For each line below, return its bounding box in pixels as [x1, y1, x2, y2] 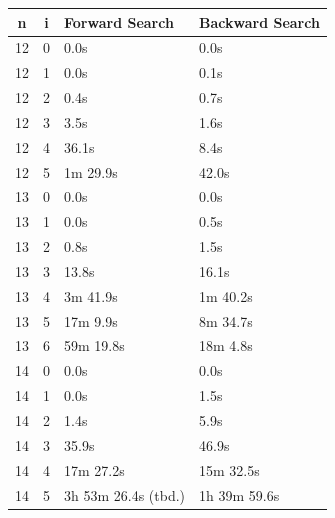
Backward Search [199, 11, 320, 32]
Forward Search [64, 11, 174, 32]
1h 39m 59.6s [199, 484, 280, 505]
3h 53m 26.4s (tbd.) [64, 484, 186, 505]
